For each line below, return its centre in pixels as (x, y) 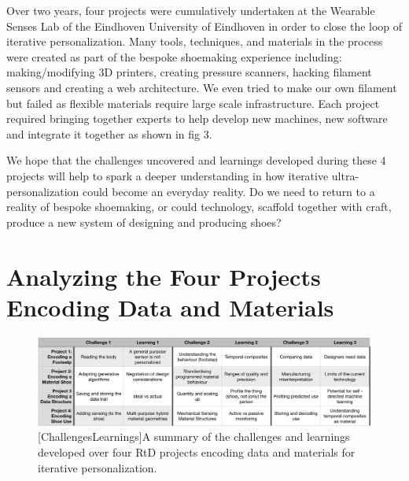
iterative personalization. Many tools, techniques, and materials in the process (195, 41)
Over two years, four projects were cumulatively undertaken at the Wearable (191, 10)
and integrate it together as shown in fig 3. (109, 133)
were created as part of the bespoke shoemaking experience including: (174, 56)
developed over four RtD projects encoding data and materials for (197, 452)
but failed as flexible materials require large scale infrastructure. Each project (193, 103)
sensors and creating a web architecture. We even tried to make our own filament (202, 87)
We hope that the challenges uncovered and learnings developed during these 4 (196, 160)
